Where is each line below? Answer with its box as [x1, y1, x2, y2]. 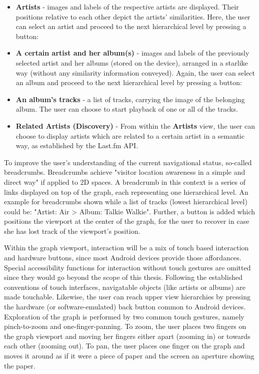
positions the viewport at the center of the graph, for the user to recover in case [4, 216, 249, 226]
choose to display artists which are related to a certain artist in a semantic [16, 130, 245, 141]
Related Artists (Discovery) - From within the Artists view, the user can [16, 120, 255, 131]
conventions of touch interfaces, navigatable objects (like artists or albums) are [4, 281, 246, 292]
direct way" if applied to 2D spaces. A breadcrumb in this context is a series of [4, 176, 246, 187]
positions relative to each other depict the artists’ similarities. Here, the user [16, 11, 250, 22]
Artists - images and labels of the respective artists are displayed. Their [16, 2, 239, 12]
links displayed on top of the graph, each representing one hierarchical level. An [4, 186, 248, 197]
